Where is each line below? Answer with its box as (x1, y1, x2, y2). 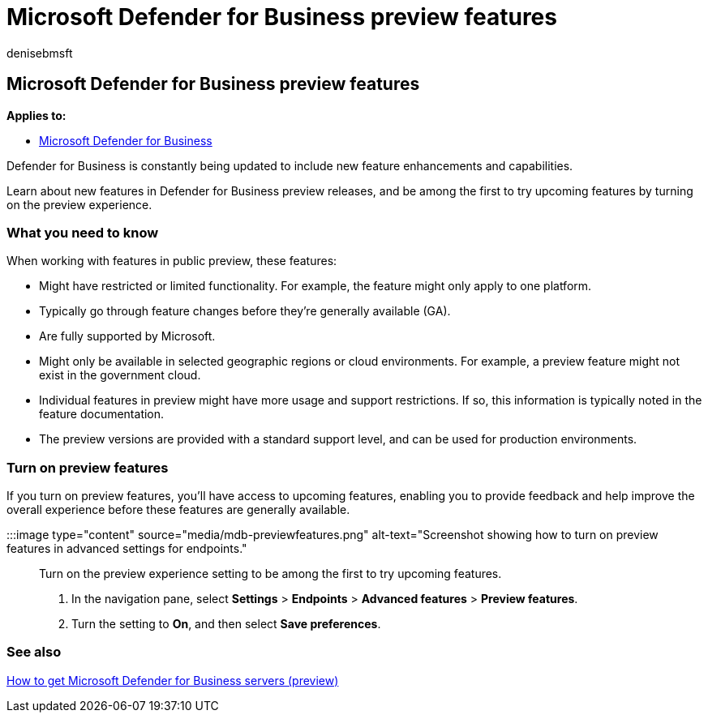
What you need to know (6, 224, 159, 241)
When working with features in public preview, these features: (6, 254, 337, 268)
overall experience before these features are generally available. (6, 503, 350, 517)
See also (6, 644, 62, 661)
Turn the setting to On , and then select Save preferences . (71, 617, 381, 631)
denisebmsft (6, 45, 73, 60)
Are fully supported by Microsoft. (39, 329, 216, 344)
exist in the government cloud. (39, 368, 201, 383)
